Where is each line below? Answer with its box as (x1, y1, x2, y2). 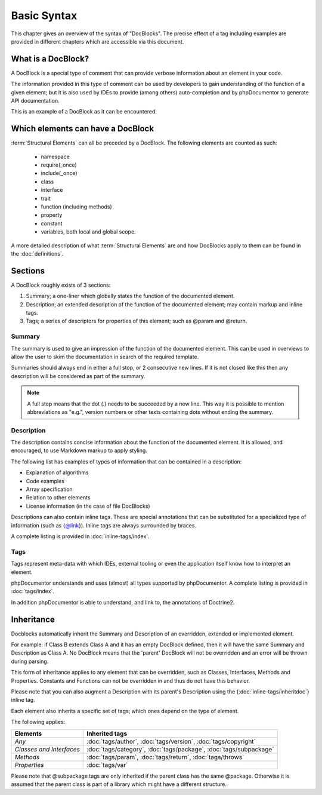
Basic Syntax (11, 9, 78, 22)
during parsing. (11, 658, 49, 665)
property (41, 211, 63, 219)
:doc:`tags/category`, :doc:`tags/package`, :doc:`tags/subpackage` (86, 745, 274, 753)
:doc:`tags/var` (86, 760, 128, 769)
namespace (41, 153, 70, 160)
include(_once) (41, 170, 78, 177)
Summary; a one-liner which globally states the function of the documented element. (26, 293, 235, 300)
